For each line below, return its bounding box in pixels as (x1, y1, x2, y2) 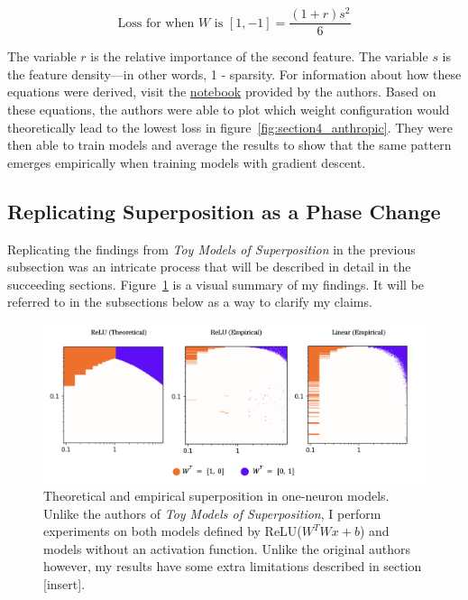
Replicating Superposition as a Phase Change (7, 197, 441, 225)
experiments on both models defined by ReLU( (43, 522, 302, 540)
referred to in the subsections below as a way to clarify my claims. (7, 292, 372, 311)
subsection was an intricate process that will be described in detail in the (7, 257, 411, 276)
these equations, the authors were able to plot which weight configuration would (7, 99, 450, 118)
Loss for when (117, 16, 195, 30)
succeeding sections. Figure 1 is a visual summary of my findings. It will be (7, 274, 425, 293)
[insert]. (43, 575, 86, 593)
